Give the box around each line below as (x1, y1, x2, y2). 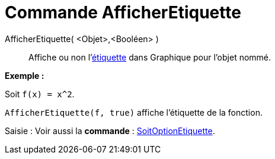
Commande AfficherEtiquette (5, 2, 241, 23)
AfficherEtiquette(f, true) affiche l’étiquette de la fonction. (5, 107, 263, 117)
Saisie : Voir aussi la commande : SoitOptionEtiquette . (5, 125, 215, 136)
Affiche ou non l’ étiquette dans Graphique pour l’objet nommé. (28, 52, 271, 62)
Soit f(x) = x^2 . (5, 88, 75, 99)
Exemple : (5, 70, 44, 81)
